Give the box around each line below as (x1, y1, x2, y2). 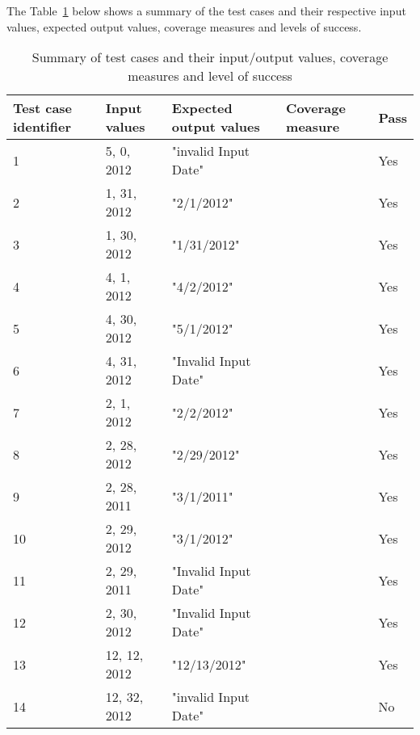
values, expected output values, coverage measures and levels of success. (6, 18, 362, 35)
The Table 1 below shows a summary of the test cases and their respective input (6, 2, 406, 19)
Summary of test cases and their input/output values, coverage (31, 48, 388, 67)
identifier (13, 117, 71, 136)
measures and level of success (128, 66, 292, 86)
